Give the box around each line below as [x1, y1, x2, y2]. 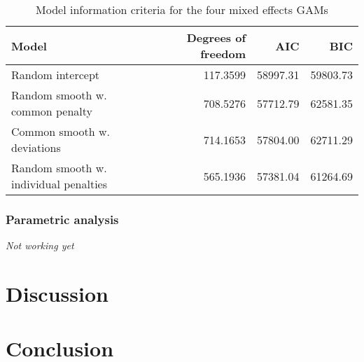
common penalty [11, 103, 93, 119]
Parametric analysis [6, 210, 119, 228]
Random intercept [11, 67, 100, 83]
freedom [200, 46, 246, 62]
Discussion [6, 279, 108, 307]
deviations [11, 139, 61, 155]
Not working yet [6, 238, 74, 253]
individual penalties [11, 176, 108, 192]
